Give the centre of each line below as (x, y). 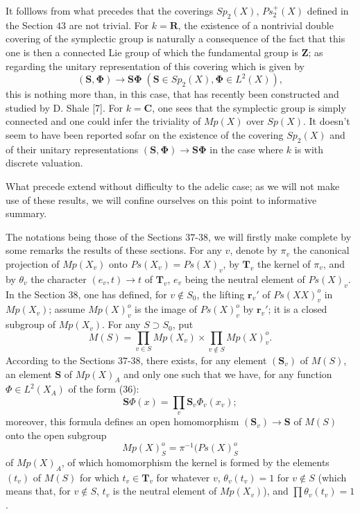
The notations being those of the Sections (94, 236)
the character (59, 279)
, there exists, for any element (204, 360)
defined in (328, 10)
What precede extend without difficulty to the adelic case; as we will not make (173, 186)
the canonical (321, 250)
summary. (26, 213)
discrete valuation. (44, 163)
